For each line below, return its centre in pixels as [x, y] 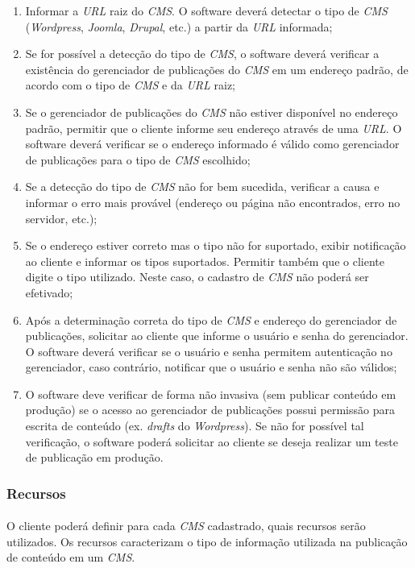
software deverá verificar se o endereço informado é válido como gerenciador [212, 144]
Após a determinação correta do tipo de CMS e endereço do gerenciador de [211, 319]
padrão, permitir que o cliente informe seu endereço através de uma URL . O [214, 128]
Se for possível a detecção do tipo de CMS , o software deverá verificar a [202, 54]
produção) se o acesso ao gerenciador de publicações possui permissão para [210, 410]
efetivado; [49, 292]
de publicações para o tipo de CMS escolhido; [138, 159]
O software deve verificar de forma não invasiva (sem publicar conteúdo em [211, 394]
